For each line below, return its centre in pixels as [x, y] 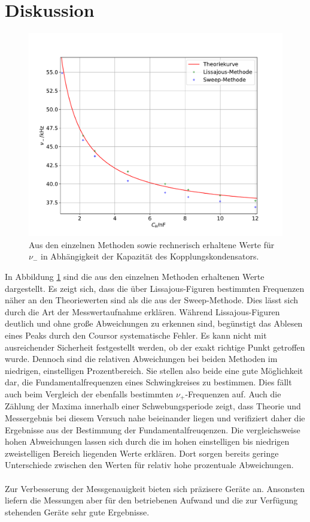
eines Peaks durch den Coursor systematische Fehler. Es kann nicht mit [136, 335]
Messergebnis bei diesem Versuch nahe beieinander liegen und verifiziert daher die [155, 418]
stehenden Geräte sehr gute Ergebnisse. [77, 512]
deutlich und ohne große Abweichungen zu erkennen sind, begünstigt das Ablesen [154, 323]
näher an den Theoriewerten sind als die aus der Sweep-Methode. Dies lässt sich [152, 300]
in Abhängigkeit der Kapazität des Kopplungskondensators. [150, 256]
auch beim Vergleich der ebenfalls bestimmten [89, 393]
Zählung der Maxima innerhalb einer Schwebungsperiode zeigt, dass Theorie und [153, 406]
